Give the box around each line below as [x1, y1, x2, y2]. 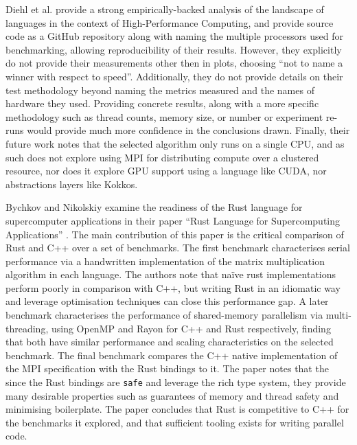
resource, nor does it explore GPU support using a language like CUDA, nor [5, 163, 327, 178]
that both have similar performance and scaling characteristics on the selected [5, 334, 334, 349]
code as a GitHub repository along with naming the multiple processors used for [5, 29, 343, 43]
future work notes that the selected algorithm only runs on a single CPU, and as [5, 136, 345, 150]
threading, [5, 321, 49, 335]
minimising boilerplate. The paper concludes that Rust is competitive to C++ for [5, 402, 349, 416]
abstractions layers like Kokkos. [5, 176, 138, 191]
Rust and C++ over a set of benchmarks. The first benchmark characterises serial [5, 240, 350, 255]
